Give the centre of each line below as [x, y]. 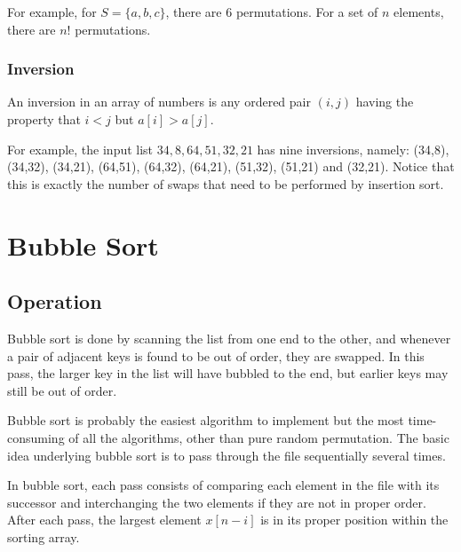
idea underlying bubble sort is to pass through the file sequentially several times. [227, 455]
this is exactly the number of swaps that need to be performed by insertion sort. [226, 183]
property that [44, 119]
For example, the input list [80, 149]
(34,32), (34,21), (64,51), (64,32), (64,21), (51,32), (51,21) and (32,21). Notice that [231, 166]
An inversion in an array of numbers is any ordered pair [159, 102]
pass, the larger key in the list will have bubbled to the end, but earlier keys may [228, 373]
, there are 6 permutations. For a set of [272, 12]
